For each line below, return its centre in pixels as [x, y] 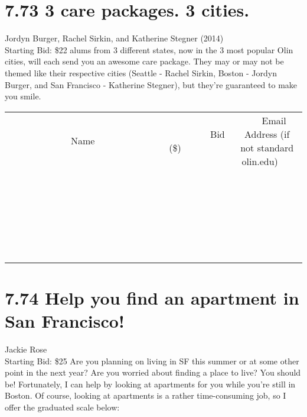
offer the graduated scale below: [62, 407]
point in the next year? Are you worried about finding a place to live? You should [153, 372]
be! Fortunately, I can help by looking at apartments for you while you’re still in [150, 384]
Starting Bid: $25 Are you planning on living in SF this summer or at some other [152, 361]
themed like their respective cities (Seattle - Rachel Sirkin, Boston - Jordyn [141, 72]
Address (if [267, 134]
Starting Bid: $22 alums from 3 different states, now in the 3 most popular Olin [149, 49]
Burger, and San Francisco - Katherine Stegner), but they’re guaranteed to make [151, 84]
